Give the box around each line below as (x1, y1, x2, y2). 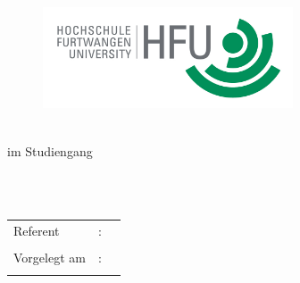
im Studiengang (7, 141, 93, 160)
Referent (13, 221, 60, 240)
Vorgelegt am (13, 248, 86, 267)
